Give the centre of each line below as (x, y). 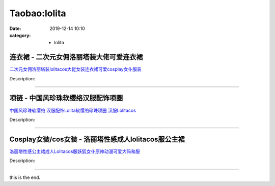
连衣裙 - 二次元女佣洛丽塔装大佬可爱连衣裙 (76, 57)
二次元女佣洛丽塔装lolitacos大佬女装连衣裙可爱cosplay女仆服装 (76, 69)
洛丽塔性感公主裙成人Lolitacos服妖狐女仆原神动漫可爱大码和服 (75, 151)
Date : (15, 28)
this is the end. (25, 177)
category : (20, 35)
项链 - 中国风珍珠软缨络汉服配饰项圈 (66, 98)
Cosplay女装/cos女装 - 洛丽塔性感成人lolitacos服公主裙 (97, 139)
